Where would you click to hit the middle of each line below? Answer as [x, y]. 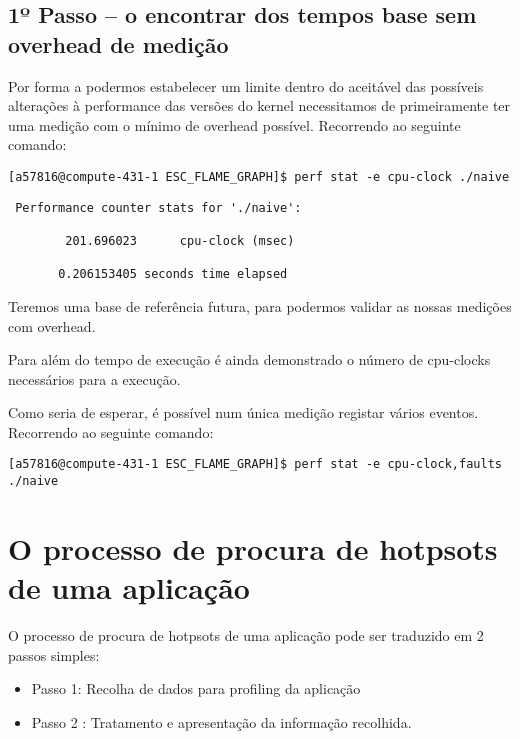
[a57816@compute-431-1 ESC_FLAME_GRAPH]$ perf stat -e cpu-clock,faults [255, 464]
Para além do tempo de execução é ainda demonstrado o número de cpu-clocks [249, 359]
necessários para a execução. [94, 378]
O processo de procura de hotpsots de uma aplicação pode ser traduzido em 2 [246, 635]
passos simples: [54, 654]
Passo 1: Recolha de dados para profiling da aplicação [196, 688]
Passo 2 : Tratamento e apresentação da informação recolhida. [221, 721]
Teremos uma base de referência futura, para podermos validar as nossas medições [260, 305]
